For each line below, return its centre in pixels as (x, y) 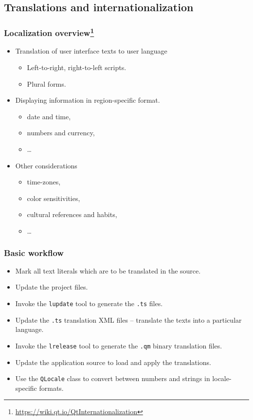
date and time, (49, 116)
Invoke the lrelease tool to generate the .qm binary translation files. (119, 345)
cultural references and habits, (72, 214)
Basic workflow (34, 252)
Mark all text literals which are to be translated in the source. (108, 270)
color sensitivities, (54, 198)
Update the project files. (52, 287)
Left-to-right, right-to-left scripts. (77, 67)
